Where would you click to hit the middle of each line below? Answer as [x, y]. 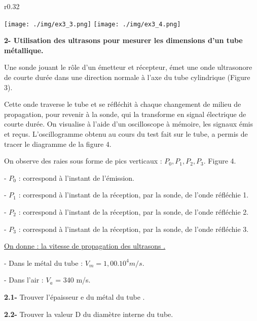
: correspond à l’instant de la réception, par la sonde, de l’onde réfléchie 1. [134, 195]
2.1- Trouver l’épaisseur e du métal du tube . [75, 296]
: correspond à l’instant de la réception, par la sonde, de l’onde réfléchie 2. [134, 211]
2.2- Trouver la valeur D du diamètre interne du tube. [89, 314]
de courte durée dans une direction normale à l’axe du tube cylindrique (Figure [127, 77]
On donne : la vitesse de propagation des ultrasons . [85, 246]
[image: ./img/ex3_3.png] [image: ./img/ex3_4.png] [93, 24]
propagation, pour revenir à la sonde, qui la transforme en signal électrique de [125, 114]
